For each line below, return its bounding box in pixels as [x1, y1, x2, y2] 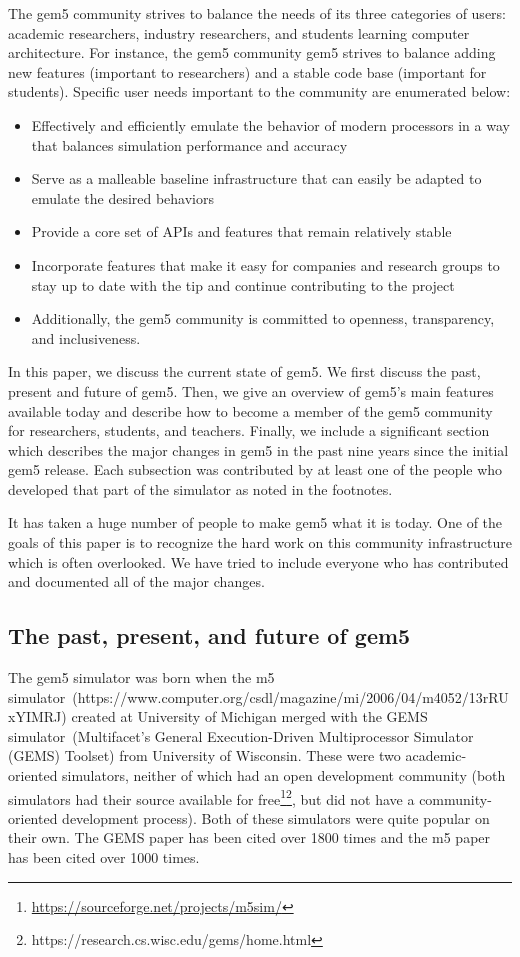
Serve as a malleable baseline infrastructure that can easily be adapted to [31, 168, 482, 189]
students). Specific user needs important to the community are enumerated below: [8, 81, 511, 102]
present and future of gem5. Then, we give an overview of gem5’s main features [8, 380, 494, 401]
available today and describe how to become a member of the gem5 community [8, 400, 493, 421]
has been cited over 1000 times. [8, 847, 200, 868]
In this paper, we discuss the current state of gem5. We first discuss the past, [8, 361, 481, 382]
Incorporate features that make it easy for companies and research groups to [31, 254, 500, 275]
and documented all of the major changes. [8, 571, 265, 592]
